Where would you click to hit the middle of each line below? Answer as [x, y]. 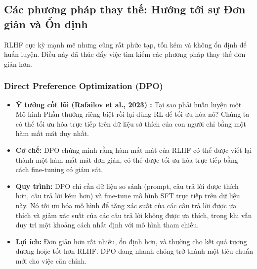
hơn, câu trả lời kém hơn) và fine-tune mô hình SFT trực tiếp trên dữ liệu [128, 196]
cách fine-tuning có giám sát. [59, 169]
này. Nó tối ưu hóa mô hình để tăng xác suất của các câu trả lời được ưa [126, 205]
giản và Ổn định [46, 23]
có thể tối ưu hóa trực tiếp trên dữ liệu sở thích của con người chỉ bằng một [131, 123]
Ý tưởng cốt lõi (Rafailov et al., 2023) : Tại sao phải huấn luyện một [128, 104]
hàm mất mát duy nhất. [52, 133]
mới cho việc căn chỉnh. [51, 260]
